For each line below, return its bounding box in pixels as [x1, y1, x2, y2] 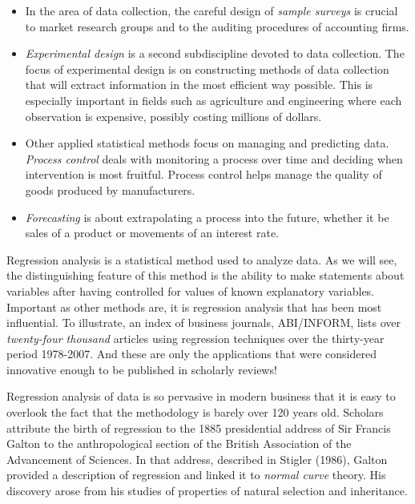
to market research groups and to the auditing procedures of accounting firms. [25, 18, 409, 34]
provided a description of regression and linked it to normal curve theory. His [6, 466, 386, 483]
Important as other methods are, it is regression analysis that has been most [6, 298, 382, 315]
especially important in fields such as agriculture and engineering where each [25, 91, 402, 108]
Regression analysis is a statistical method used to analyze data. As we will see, [6, 251, 397, 268]
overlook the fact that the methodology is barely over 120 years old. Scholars [6, 404, 384, 421]
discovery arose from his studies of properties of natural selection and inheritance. [6, 482, 408, 499]
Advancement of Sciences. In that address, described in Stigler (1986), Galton [6, 450, 388, 467]
